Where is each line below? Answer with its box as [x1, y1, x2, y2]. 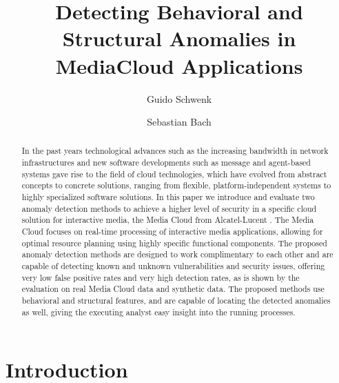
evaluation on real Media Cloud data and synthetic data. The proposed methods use [21, 283, 325, 295]
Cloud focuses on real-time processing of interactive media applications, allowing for [21, 226, 323, 237]
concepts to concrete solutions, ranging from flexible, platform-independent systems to [21, 179, 331, 191]
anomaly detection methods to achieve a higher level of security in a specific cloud [21, 202, 317, 214]
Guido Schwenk [146, 91, 212, 106]
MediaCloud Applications [55, 51, 303, 79]
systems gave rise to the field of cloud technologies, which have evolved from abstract [21, 168, 327, 179]
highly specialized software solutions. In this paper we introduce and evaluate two [21, 191, 315, 203]
